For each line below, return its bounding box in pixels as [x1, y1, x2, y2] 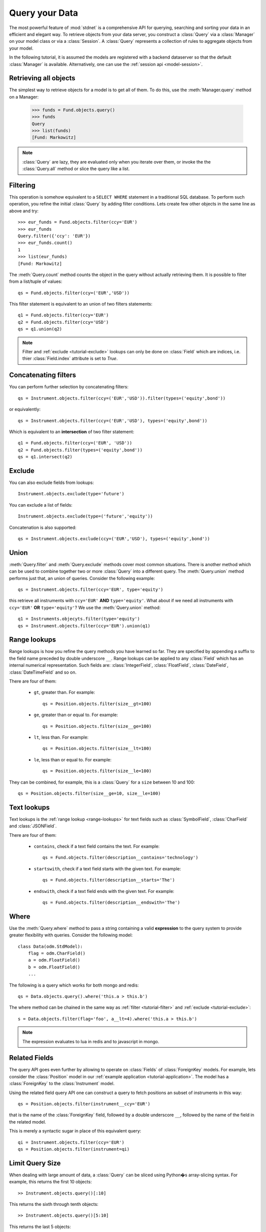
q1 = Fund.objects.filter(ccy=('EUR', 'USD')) [18, 440, 133, 446]
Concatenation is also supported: [9, 524, 76, 530]
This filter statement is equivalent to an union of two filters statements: [9, 301, 153, 307]
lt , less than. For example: [33, 734, 89, 740]
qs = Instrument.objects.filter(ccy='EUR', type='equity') [18, 587, 164, 592]
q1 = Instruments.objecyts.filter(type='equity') [18, 616, 140, 622]
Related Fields [9, 1054, 54, 1062]
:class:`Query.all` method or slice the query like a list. [22, 166, 130, 172]
